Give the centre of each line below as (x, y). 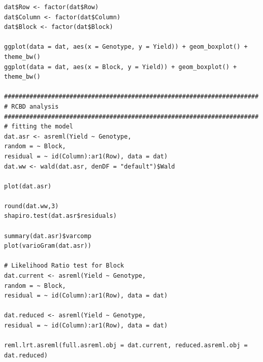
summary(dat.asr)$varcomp (48, 236)
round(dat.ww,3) (31, 206)
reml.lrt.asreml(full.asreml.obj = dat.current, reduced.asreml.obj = (126, 345)
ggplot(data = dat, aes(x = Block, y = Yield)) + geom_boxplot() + (121, 67)
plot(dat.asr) (28, 186)
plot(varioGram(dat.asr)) (48, 246)
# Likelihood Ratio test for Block (64, 266)
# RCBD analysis (31, 106)
